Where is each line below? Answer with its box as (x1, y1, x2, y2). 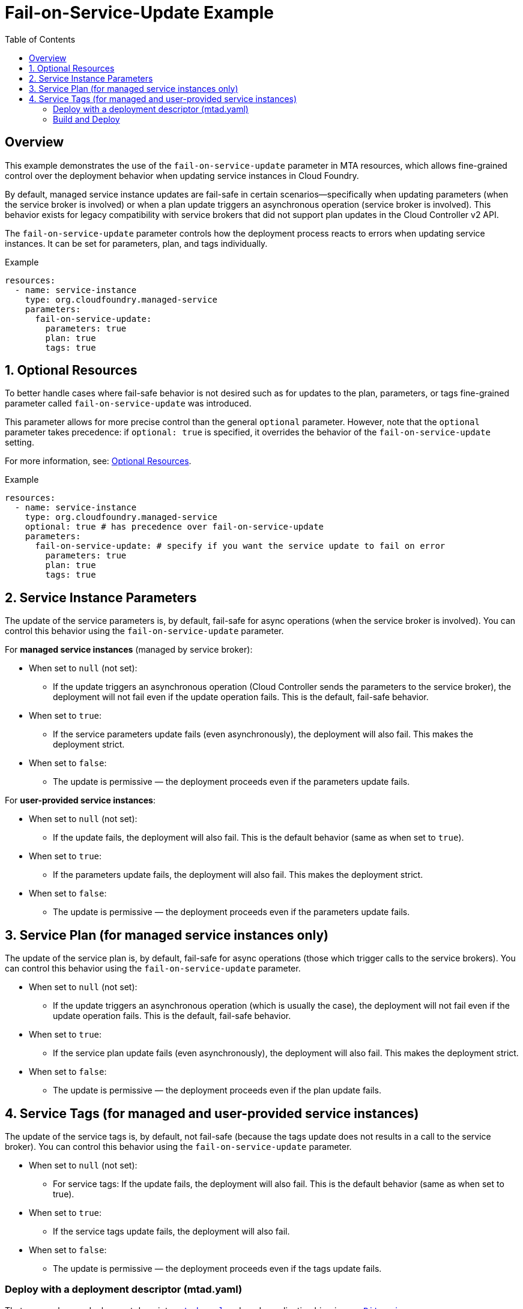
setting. (5, 437, 34, 448)
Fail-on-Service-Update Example (5, 2, 274, 23)
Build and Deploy (53, 113, 120, 124)
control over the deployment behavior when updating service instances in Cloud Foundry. (5, 170, 359, 181)
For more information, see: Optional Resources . (5, 456, 192, 467)
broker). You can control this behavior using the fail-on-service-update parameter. (5, 1141, 352, 1152)
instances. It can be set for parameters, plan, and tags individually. (5, 238, 268, 249)
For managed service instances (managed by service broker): (5, 644, 253, 655)
